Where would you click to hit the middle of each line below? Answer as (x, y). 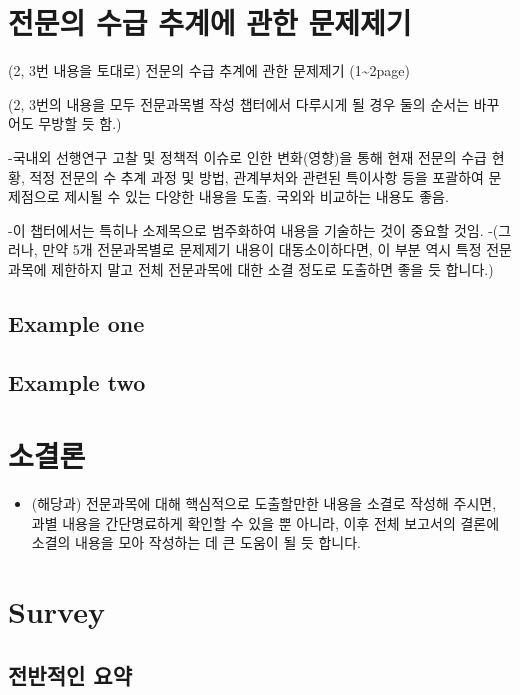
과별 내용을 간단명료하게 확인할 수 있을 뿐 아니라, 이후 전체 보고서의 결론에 (265, 522)
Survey (56, 611)
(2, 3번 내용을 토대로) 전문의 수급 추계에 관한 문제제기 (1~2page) (209, 70)
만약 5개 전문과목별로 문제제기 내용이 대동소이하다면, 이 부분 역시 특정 (262, 249)
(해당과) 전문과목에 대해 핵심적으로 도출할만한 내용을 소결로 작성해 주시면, (264, 503)
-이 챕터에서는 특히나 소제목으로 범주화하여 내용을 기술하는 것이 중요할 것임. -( (253, 229)
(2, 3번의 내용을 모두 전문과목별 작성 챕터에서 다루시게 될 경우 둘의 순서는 (239, 103)
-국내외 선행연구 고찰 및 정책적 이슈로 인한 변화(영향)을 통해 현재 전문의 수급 (247, 156)
